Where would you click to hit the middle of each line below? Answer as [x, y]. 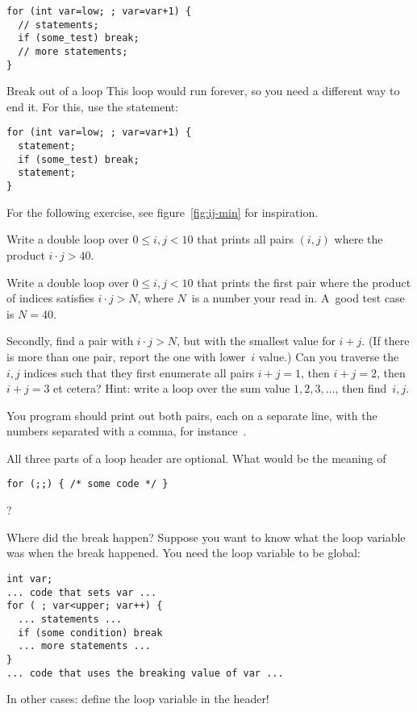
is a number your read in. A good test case [298, 298]
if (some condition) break [90, 633]
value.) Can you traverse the [329, 356]
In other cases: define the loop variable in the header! [138, 699]
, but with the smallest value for [256, 341]
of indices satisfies [50, 298]
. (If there [386, 341]
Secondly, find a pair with [70, 341]
